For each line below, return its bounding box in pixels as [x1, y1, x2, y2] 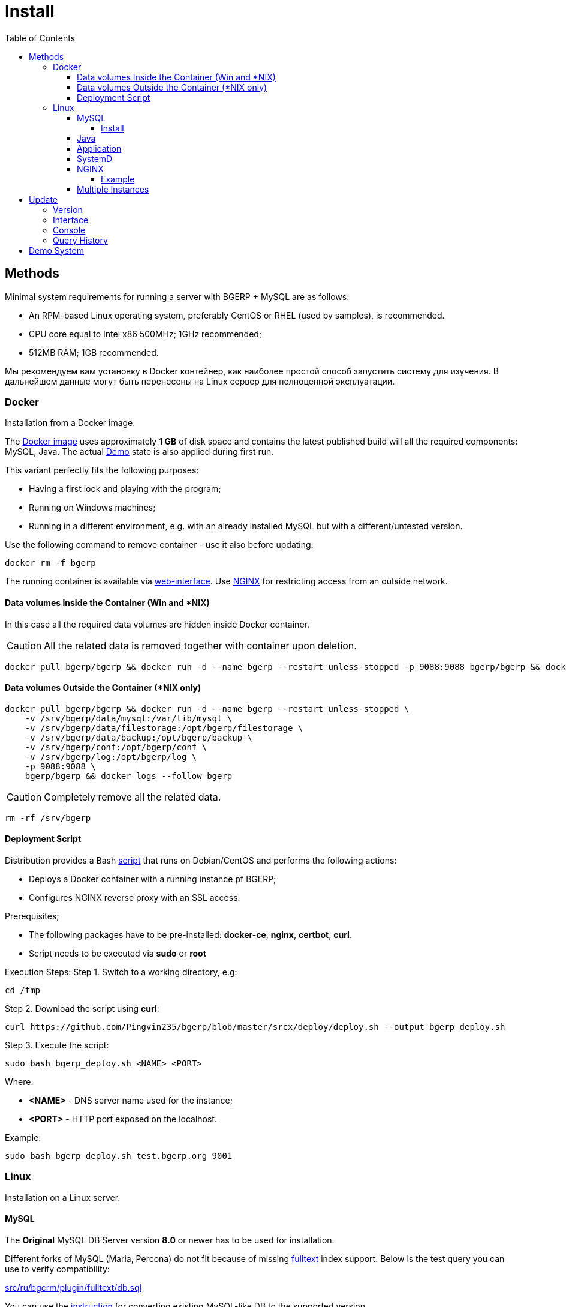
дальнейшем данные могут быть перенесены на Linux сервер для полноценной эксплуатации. [5, 376, 395, 386]
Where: [5, 1077, 34, 1087]
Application [77, 143, 122, 154]
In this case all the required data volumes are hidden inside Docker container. [5, 619, 309, 629]
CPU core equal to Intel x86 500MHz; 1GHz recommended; [29, 328, 262, 339]
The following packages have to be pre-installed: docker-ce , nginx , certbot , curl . [29, 930, 352, 940]
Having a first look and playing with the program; [29, 484, 221, 494]
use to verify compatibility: [5, 1263, 110, 1274]
